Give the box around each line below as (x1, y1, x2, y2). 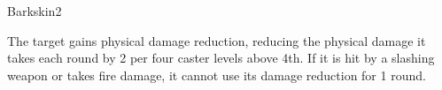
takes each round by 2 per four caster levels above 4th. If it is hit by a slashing (7, 49, 435, 67)
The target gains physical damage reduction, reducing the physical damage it (7, 31, 426, 49)
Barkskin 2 (7, 2, 62, 19)
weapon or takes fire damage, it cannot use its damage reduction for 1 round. (7, 65, 426, 84)
